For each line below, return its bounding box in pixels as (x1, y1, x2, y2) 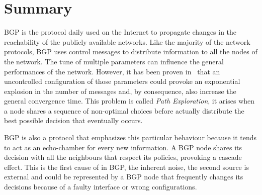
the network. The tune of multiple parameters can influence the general (4, 56, 224, 66)
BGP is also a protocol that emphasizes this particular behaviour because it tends (4, 132, 257, 143)
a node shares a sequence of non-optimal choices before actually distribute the (4, 105, 244, 116)
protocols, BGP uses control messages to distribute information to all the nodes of (4, 46, 257, 57)
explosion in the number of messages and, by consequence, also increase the (4, 85, 236, 96)
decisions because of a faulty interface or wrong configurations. (4, 181, 197, 192)
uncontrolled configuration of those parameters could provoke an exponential (4, 76, 240, 86)
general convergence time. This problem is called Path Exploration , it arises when (4, 95, 255, 106)
